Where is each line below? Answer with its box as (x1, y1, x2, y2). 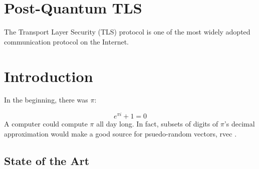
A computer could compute (4, 118, 88, 129)
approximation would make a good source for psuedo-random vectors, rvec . (4, 128, 237, 138)
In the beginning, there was (4, 94, 88, 105)
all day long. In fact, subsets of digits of (96, 118, 218, 129)
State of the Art (4, 152, 90, 168)
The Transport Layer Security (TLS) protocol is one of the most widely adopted (4, 26, 250, 37)
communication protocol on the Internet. (4, 36, 129, 46)
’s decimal (224, 118, 255, 129)
